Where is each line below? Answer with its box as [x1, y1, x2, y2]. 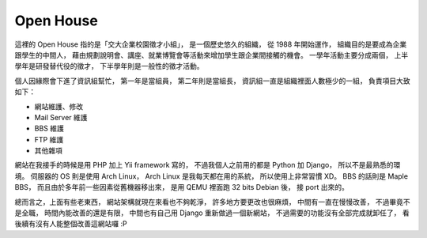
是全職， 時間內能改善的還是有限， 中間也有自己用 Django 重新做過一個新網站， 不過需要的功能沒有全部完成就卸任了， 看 [14, 208, 410, 217]
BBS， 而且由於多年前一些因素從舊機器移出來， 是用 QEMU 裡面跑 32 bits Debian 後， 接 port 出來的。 [14, 183, 350, 192]
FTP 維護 [34, 134, 64, 144]
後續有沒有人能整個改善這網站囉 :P [14, 219, 127, 229]
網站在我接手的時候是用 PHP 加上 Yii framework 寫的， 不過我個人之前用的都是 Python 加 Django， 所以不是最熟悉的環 [14, 161, 401, 170]
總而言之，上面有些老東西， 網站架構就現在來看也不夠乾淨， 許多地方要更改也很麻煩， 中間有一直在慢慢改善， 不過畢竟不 [14, 197, 410, 206]
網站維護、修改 [34, 101, 83, 111]
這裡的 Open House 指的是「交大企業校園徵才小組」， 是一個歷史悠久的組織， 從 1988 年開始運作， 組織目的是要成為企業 [14, 40, 407, 49]
